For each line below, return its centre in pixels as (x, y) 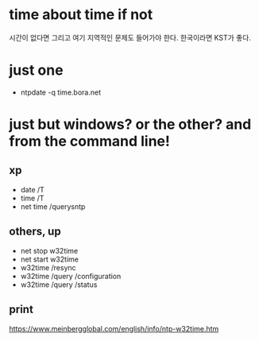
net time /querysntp (53, 206)
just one (36, 70)
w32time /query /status (59, 285)
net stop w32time (49, 250)
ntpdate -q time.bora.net (61, 92)
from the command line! (89, 141)
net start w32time (49, 259)
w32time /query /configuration (71, 276)
